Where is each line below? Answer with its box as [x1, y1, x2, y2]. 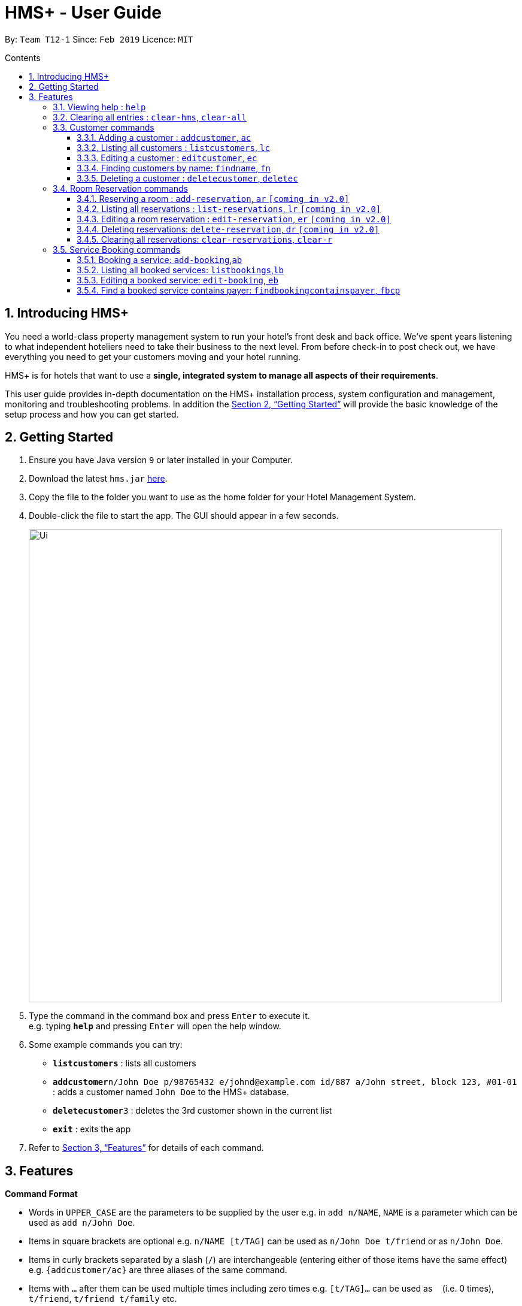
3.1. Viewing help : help [53, 101, 146, 112]
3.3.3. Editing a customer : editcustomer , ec [77, 152, 257, 163]
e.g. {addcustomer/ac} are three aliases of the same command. [29, 1265, 287, 1275]
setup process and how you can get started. [5, 409, 179, 419]
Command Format [5, 1189, 78, 1199]
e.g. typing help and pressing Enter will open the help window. [29, 1021, 281, 1032]
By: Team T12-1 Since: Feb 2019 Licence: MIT [5, 34, 193, 44]
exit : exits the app [53, 1124, 131, 1135]
